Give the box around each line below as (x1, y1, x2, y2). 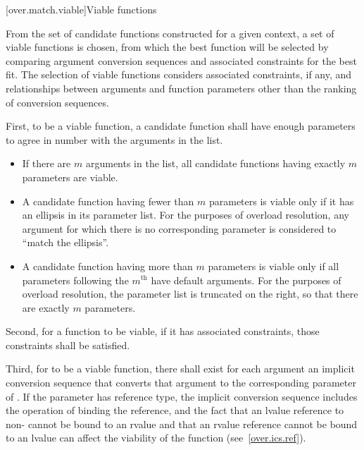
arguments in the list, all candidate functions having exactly (85, 156, 346, 171)
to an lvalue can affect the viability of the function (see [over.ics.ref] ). (6, 430, 306, 445)
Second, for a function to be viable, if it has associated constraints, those (6, 324, 320, 339)
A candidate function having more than (22, 258, 193, 273)
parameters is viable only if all (208, 258, 339, 273)
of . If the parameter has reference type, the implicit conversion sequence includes (6, 389, 358, 403)
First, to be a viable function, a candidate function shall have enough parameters (6, 118, 356, 133)
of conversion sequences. (6, 95, 109, 109)
